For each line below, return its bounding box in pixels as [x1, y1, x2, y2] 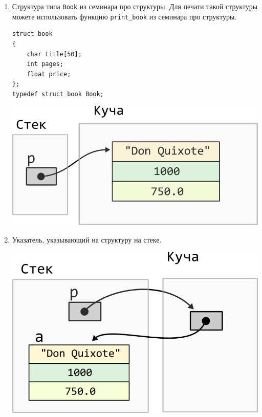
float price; [27, 70, 71, 78]
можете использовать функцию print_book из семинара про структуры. [12, 11, 237, 21]
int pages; [27, 60, 64, 68]
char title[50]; [27, 50, 82, 58]
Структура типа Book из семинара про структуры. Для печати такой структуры [12, 1, 258, 11]
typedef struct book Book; [12, 90, 104, 98]
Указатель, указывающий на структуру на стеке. [12, 234, 162, 245]
